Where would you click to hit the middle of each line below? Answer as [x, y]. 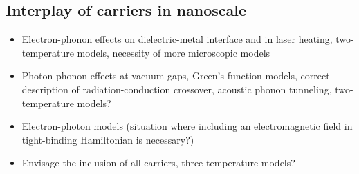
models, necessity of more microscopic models [174, 52]
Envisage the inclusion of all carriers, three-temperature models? [158, 163]
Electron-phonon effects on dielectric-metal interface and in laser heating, [177, 39]
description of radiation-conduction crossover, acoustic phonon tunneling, [177, 89]
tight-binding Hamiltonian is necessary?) [108, 139]
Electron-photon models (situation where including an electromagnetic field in [187, 126]
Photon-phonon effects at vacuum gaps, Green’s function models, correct [176, 76]
